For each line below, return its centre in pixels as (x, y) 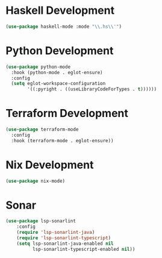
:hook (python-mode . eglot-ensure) (57, 72)
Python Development (60, 51)
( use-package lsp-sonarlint (41, 221)
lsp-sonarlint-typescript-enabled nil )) (84, 249)
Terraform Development (67, 114)
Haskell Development (60, 11)
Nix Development (50, 165)
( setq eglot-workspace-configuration (58, 84)
